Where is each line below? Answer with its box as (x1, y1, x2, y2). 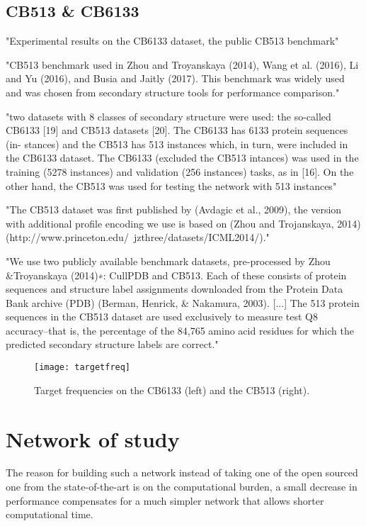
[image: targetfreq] (34, 362, 131, 373)
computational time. (6, 507, 93, 522)
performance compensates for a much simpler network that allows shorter (6, 493, 324, 508)
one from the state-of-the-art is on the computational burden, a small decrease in (6, 479, 358, 494)
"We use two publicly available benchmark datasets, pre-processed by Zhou (6, 253, 331, 268)
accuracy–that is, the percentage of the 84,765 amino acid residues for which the (6, 323, 354, 337)
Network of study (6, 424, 180, 453)
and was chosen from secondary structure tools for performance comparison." (6, 84, 340, 99)
